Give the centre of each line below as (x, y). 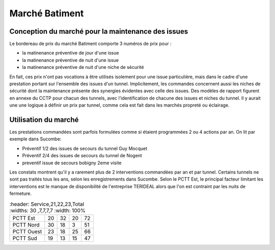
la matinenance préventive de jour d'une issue (71, 53)
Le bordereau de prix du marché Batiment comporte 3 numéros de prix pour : (90, 44)
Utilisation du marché (44, 120)
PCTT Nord (26, 224)
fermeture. (20, 193)
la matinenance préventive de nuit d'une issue (71, 60)
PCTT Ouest (27, 231)
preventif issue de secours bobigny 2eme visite (72, 163)
